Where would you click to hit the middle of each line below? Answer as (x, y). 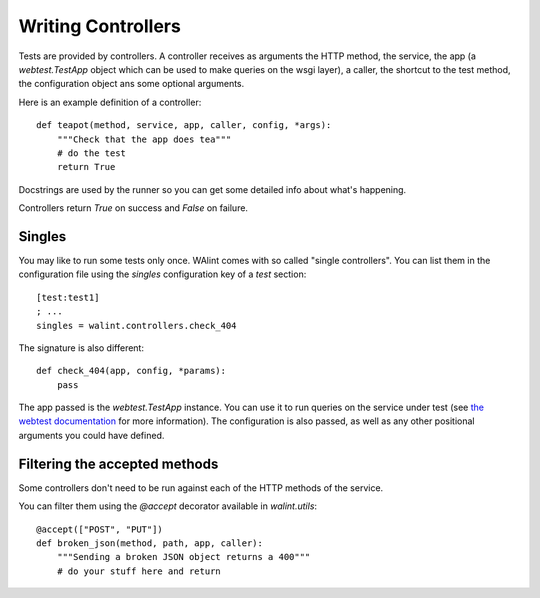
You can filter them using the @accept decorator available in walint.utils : (168, 506)
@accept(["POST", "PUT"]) (100, 529)
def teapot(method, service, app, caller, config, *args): (184, 125)
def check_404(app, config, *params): (131, 371)
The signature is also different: (81, 347)
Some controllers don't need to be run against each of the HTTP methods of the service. (201, 487)
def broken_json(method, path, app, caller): (150, 543)
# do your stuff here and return (139, 571)
